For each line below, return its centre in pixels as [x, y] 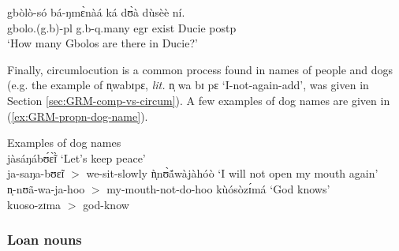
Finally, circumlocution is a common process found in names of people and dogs [200, 69]
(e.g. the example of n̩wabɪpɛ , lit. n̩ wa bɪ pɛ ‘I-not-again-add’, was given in [188, 85]
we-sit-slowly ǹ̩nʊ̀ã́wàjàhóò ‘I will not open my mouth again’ [232, 173]
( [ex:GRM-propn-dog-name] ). [78, 116]
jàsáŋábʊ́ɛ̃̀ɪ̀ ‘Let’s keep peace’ [76, 157]
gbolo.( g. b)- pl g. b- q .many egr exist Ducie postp [122, 27]
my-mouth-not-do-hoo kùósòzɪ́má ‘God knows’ [218, 188]
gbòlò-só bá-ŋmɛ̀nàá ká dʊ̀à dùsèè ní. [96, 12]
